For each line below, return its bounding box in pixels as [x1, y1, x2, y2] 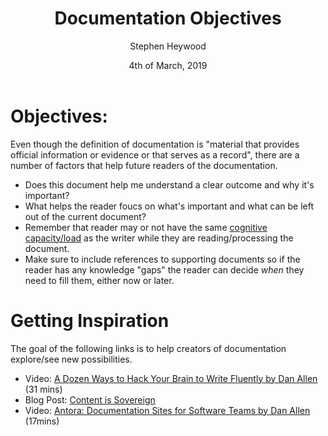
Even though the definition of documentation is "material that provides [10, 138, 300, 150]
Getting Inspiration [10, 309, 170, 332]
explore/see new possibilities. [10, 353, 133, 365]
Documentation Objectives [54, 7, 282, 30]
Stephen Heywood [129, 40, 207, 52]
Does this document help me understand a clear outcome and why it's [24, 178, 315, 191]
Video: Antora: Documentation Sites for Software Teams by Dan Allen [24, 404, 311, 416]
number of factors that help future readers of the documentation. [10, 159, 278, 171]
